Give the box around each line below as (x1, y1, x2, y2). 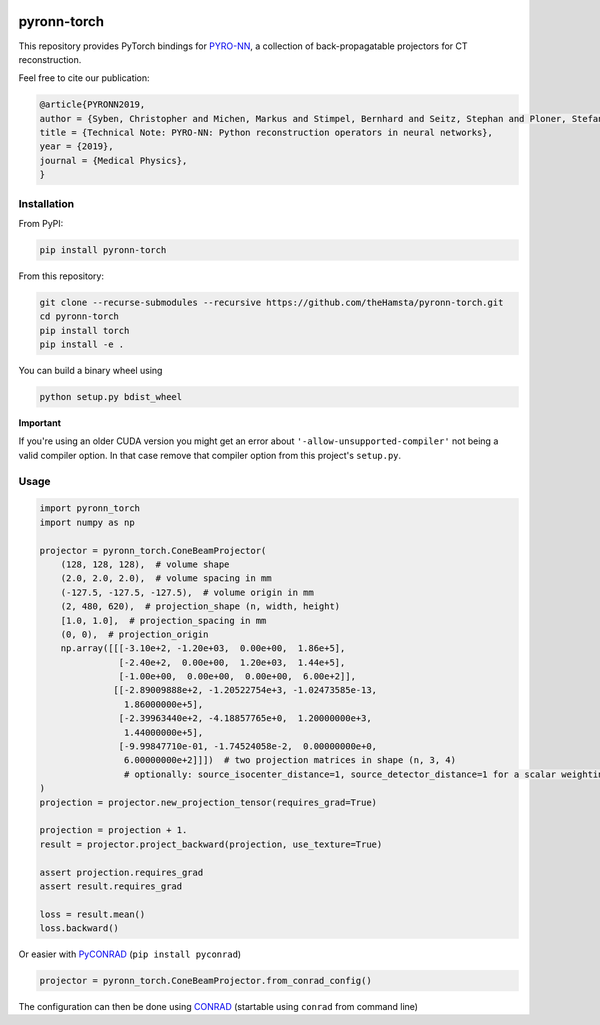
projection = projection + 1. (39, 825, 188, 836)
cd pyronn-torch (39, 311, 120, 322)
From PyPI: (18, 217, 64, 229)
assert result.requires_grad (39, 880, 183, 892)
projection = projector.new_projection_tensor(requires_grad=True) (39, 796, 378, 808)
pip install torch (39, 325, 130, 336)
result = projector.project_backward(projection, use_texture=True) (39, 838, 383, 850)
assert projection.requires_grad (39, 866, 204, 878)
